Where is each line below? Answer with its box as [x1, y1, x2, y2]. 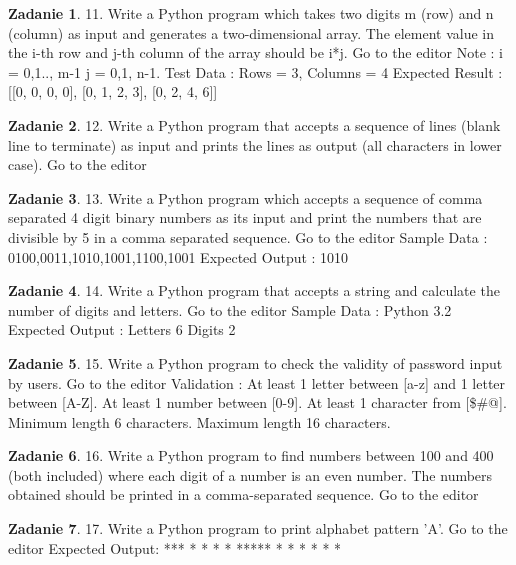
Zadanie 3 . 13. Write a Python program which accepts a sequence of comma [8, 187, 483, 208]
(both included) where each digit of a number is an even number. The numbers [8, 464, 493, 485]
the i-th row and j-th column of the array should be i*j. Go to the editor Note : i [8, 42, 504, 63]
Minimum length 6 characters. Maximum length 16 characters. [8, 411, 391, 432]
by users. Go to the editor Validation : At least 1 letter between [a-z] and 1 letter [8, 372, 506, 393]
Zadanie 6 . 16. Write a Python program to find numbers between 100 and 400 [8, 445, 494, 466]
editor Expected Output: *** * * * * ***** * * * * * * [8, 537, 342, 558]
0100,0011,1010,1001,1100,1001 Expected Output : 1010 [8, 246, 349, 267]
